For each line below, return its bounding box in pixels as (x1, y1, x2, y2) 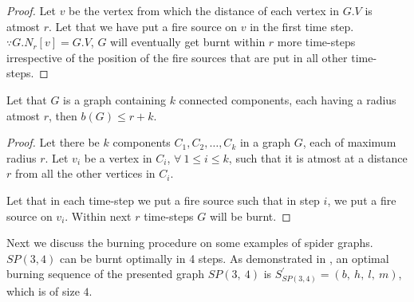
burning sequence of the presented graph (6, 265, 205, 282)
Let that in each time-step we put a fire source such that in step (6, 191, 320, 208)
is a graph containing (63, 91, 166, 108)
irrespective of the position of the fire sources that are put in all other (6, 49, 348, 65)
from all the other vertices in (14, 165, 156, 182)
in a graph (239, 134, 290, 151)
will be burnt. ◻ (209, 207, 291, 224)
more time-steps (277, 33, 356, 50)
